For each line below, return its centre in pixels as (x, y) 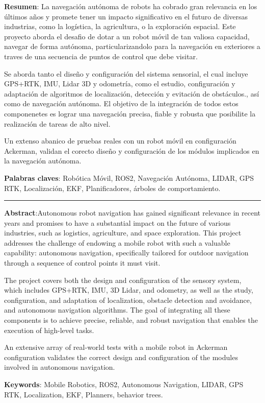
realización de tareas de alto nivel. (57, 123)
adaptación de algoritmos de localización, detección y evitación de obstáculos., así (132, 93)
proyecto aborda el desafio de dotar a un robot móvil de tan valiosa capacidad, (127, 36)
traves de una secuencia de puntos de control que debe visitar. (101, 56)
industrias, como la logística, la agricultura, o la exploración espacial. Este (120, 26)
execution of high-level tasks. (49, 330)
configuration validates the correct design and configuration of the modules (121, 357)
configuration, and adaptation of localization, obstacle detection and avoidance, (128, 300)
